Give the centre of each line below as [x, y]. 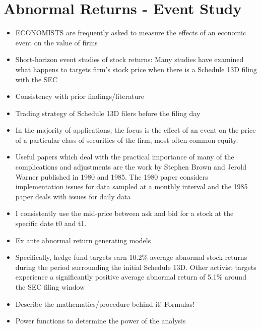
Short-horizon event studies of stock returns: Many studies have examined [129, 59]
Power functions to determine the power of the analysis [101, 321]
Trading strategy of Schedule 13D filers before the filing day [108, 113]
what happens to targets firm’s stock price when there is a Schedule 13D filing [136, 69]
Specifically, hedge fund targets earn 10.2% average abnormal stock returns [131, 257]
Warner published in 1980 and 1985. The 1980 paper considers [112, 176]
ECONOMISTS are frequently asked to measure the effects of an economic [131, 33]
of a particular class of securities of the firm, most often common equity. [127, 140]
